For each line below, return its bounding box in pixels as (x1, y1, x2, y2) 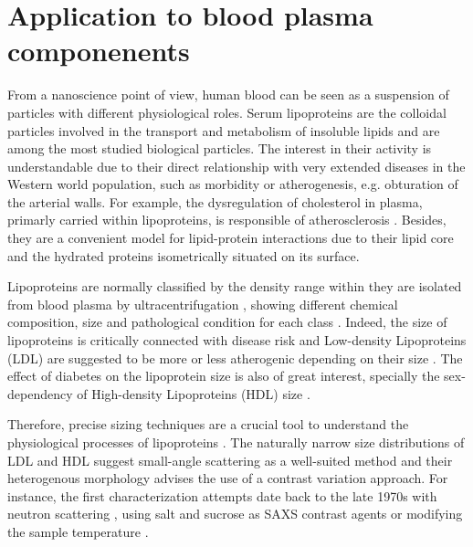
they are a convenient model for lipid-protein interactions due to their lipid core (7, 228, 454, 247)
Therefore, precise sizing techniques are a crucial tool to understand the (7, 415, 409, 434)
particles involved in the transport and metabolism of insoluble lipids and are (7, 121, 440, 140)
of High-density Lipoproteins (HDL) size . (77, 384, 310, 403)
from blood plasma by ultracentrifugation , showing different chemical (7, 294, 398, 313)
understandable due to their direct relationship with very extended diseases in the (7, 156, 466, 175)
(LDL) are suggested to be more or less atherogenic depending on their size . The (7, 348, 463, 367)
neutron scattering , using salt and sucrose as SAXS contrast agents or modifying (7, 504, 463, 523)
